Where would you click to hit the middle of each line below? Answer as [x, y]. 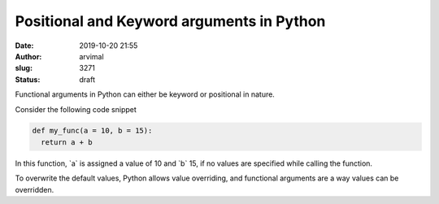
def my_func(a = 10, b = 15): [92, 131]
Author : [28, 56]
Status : [28, 79]
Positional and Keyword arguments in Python [170, 21]
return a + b [67, 142]
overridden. [35, 189]
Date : [24, 46]
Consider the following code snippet [76, 109]
